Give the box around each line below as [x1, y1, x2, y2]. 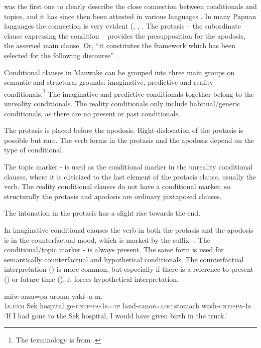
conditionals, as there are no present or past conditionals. [4, 108, 180, 118]
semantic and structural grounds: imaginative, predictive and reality [4, 77, 213, 87]
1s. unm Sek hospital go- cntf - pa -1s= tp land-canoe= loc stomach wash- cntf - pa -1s [4, 300, 251, 311]
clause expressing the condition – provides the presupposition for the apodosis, [4, 30, 246, 41]
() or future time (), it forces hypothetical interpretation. [4, 273, 179, 284]
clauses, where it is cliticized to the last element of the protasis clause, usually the [4, 171, 256, 182]
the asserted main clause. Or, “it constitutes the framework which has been [4, 40, 236, 51]
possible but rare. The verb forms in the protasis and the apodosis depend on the [4, 134, 254, 145]
